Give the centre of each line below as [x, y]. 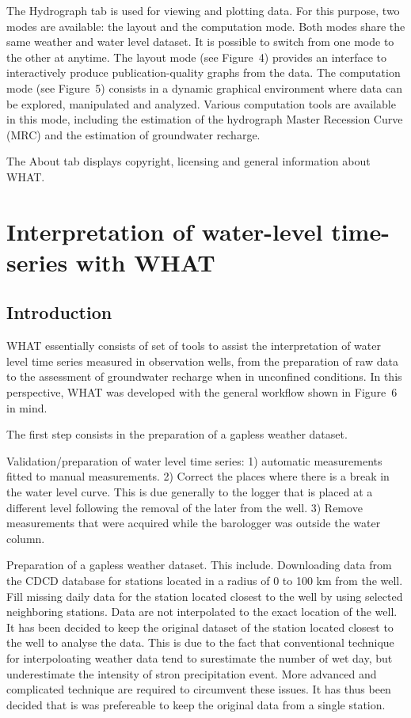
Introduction [59, 312]
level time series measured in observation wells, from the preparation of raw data [202, 361]
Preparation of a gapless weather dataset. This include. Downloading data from [199, 565]
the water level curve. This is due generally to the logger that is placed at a [190, 492]
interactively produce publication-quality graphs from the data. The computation [204, 72]
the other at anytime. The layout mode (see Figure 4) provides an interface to [196, 57]
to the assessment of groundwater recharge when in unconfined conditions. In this [204, 376]
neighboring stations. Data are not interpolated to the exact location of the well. [202, 612]
